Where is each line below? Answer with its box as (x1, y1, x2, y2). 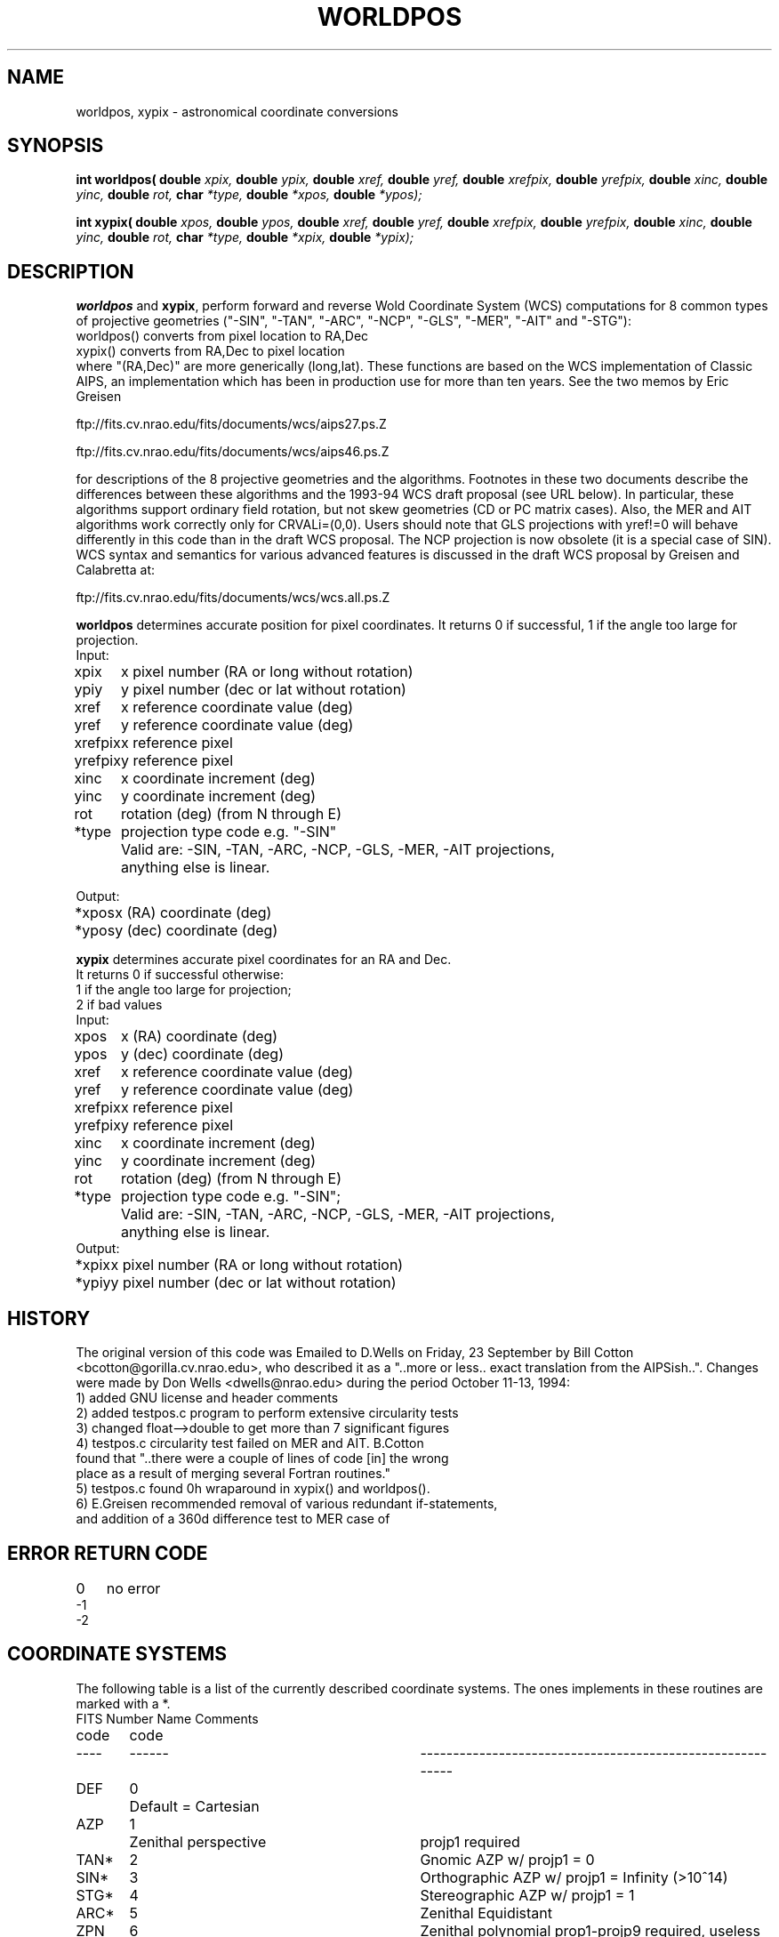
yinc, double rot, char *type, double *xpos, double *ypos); (76, 187, 422, 203)
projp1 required (420, 1832, 520, 1851)
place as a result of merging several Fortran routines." (76, 1466, 390, 1482)
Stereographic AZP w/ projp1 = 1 (420, 1885, 635, 1904)
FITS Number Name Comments (76, 1710, 259, 1726)
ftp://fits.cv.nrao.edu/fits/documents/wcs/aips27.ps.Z (76, 416, 387, 432)
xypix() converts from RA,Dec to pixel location (76, 343, 345, 359)
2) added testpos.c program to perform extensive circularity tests (76, 1405, 459, 1421)
